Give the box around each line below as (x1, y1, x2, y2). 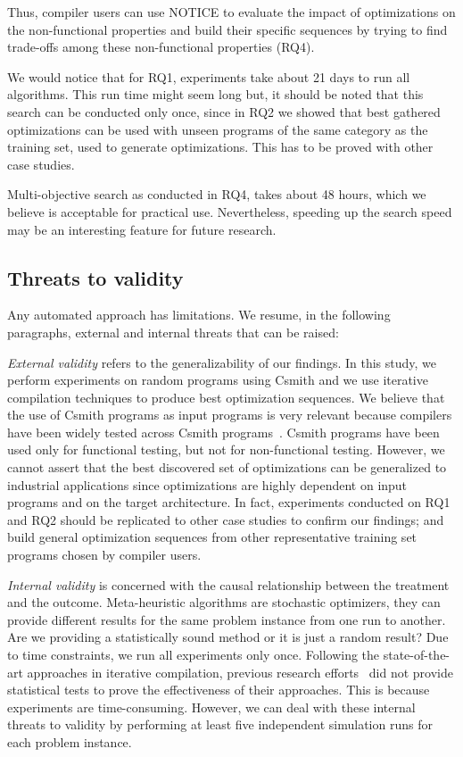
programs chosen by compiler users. (7, 545, 202, 564)
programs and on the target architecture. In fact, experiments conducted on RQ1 (7, 493, 451, 512)
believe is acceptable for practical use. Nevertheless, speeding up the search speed (7, 202, 452, 220)
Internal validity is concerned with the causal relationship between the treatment (7, 575, 450, 594)
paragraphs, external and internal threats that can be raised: (7, 322, 339, 341)
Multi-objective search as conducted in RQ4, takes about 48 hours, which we (7, 185, 426, 204)
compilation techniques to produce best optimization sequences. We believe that (7, 387, 445, 406)
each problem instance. (7, 732, 132, 751)
